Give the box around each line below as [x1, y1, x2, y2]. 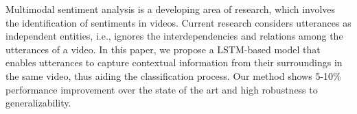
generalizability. [5, 96, 71, 110]
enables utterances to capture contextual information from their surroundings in [5, 55, 343, 70]
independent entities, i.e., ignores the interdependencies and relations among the [5, 29, 343, 43]
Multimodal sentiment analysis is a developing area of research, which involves [5, 2, 336, 16]
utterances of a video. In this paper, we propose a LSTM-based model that [5, 42, 321, 56]
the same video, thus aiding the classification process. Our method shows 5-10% [5, 68, 341, 83]
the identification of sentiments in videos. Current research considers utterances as [5, 15, 352, 29]
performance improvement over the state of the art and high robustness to [5, 82, 318, 96]
